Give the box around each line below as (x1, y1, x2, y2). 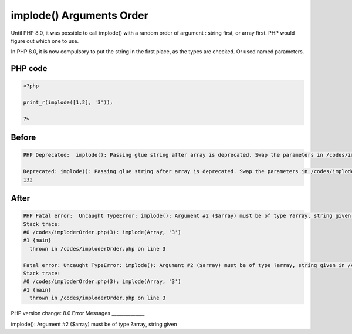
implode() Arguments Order (11, 9, 149, 22)
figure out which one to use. (11, 37, 79, 44)
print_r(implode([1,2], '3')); (23, 99, 114, 106)
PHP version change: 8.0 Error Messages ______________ (11, 310, 145, 317)
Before (11, 133, 36, 143)
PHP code (11, 63, 48, 73)
